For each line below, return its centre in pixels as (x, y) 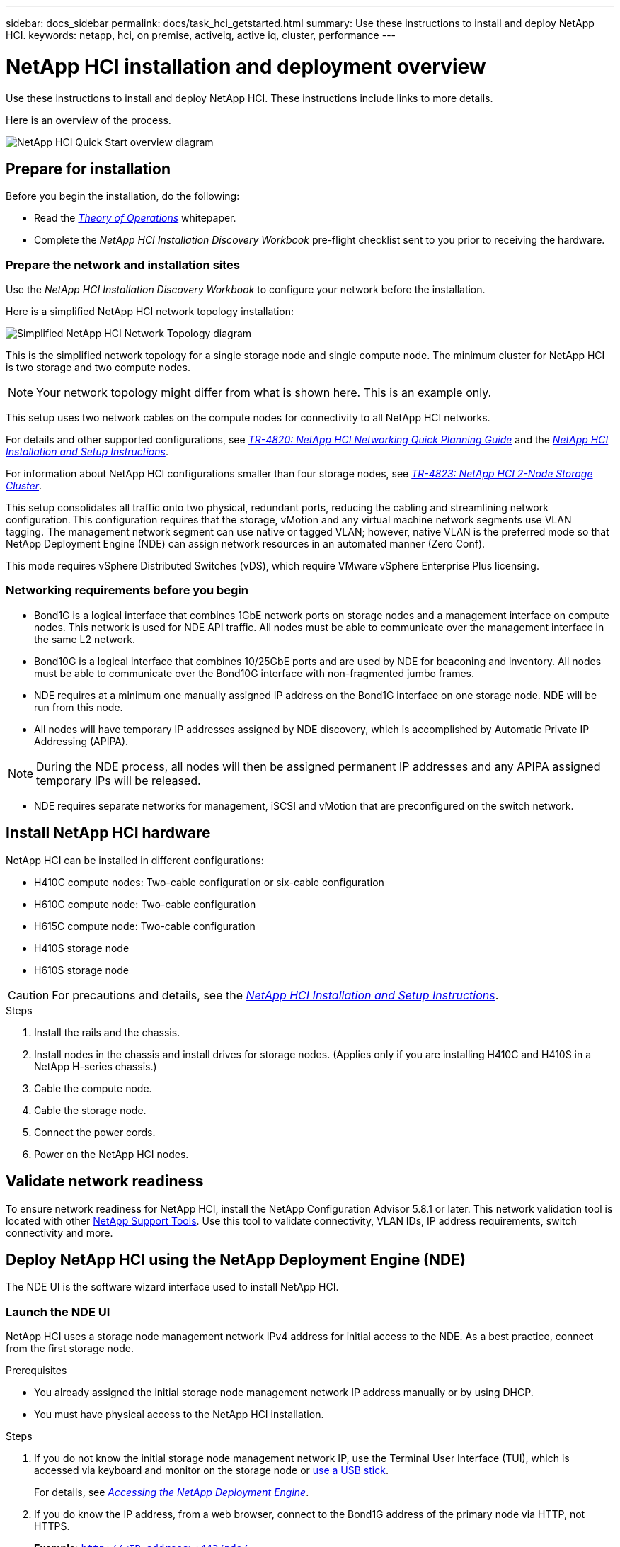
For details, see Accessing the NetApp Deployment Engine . (172, 1492)
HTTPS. (52, 1526)
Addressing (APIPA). (81, 741)
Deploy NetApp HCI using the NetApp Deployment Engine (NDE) (236, 1259)
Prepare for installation (88, 169)
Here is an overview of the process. (88, 120)
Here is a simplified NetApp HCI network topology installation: (150, 312)
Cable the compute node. (93, 1088)
